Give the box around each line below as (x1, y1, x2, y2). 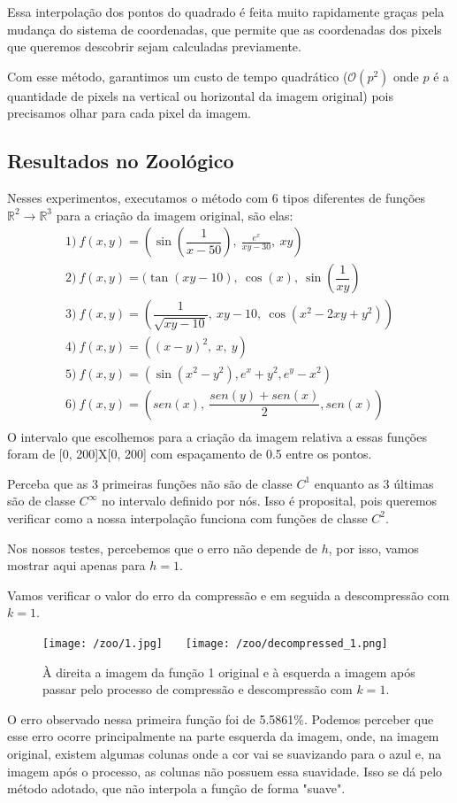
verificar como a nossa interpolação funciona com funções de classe (7, 508, 368, 527)
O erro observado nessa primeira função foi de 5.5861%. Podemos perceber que (7, 709, 434, 728)
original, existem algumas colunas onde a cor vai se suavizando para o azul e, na (7, 744, 442, 762)
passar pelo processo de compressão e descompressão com (42, 680, 353, 699)
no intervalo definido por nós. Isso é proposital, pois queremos (102, 491, 438, 510)
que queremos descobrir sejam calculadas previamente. (7, 37, 301, 56)
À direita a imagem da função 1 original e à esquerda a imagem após (42, 662, 415, 681)
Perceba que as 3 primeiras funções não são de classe (7, 474, 293, 492)
